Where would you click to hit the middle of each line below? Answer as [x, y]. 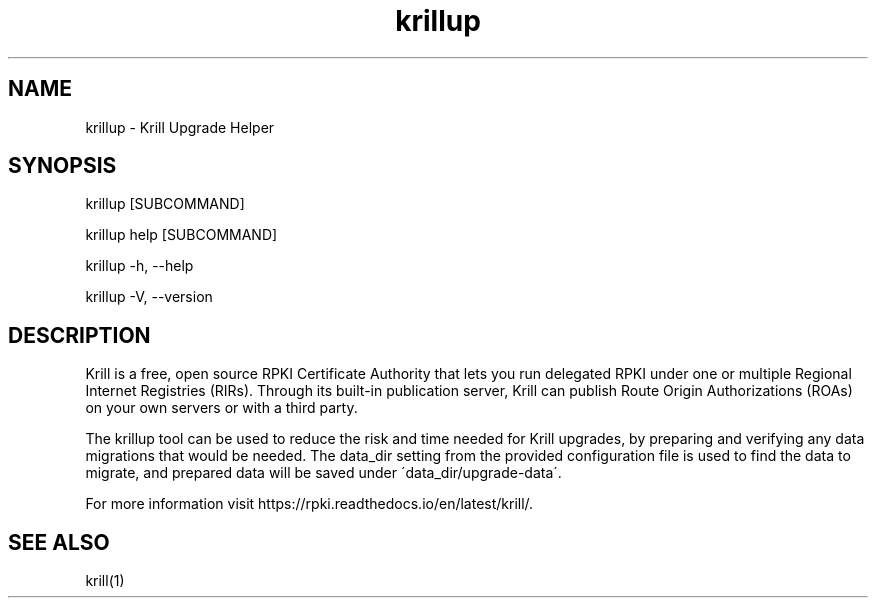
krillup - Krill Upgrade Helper [180, 127]
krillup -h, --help [139, 266]
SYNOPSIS [62, 166]
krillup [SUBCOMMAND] [165, 204]
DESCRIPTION [79, 335]
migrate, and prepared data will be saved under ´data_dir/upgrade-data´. [323, 473]
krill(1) [105, 581]
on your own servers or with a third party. [221, 408]
